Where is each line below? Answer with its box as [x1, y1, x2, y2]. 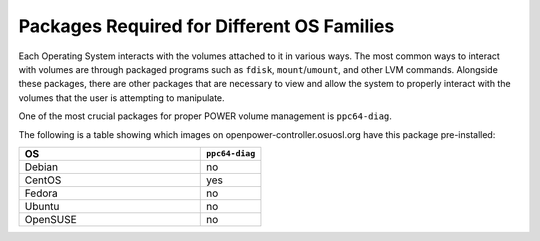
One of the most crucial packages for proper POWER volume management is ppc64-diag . [18, 110, 392, 122]
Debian [24, 160, 59, 174]
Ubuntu [24, 199, 60, 213]
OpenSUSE [24, 212, 77, 226]
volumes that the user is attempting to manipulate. [18, 91, 225, 104]
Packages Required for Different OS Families [18, 15, 395, 37]
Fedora [24, 186, 59, 200]
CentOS [24, 173, 62, 187]
